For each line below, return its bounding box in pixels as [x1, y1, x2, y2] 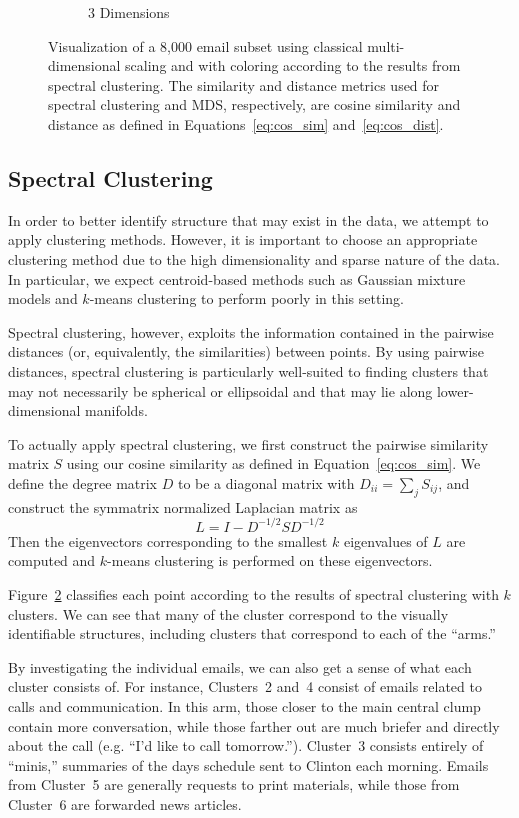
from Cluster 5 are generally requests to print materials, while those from [8, 774, 460, 795]
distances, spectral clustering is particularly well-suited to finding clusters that [8, 360, 489, 381]
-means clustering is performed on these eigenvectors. [107, 550, 433, 571]
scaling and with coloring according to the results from [125, 55, 461, 76]
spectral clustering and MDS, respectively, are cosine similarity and [48, 94, 461, 115]
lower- [436, 380, 474, 401]
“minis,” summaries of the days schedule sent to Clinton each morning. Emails [8, 754, 489, 775]
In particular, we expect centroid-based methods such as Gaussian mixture [8, 268, 466, 289]
